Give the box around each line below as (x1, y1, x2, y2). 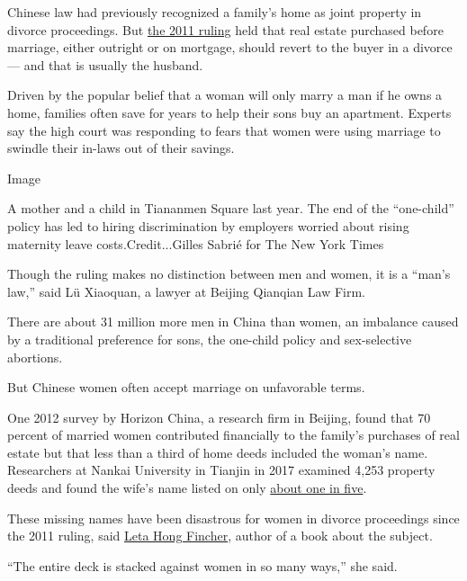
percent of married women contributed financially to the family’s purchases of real (7, 425, 460, 444)
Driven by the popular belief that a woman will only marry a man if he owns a (7, 85, 443, 104)
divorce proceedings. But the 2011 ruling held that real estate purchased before (7, 20, 444, 39)
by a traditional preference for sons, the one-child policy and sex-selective (7, 329, 412, 348)
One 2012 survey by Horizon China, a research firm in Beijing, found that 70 (7, 407, 431, 426)
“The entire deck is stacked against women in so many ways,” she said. (7, 556, 398, 575)
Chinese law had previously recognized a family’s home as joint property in (7, 3, 422, 21)
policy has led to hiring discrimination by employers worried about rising (7, 216, 409, 235)
